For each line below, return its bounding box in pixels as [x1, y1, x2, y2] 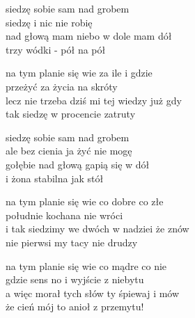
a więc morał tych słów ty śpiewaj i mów [6, 285, 180, 300]
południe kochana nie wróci [6, 207, 123, 222]
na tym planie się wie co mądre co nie [6, 258, 167, 273]
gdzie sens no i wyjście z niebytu [6, 272, 144, 287]
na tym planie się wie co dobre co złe [6, 194, 164, 209]
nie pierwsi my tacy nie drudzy [6, 234, 138, 249]
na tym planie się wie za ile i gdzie [6, 65, 153, 80]
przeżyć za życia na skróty [6, 79, 118, 93]
